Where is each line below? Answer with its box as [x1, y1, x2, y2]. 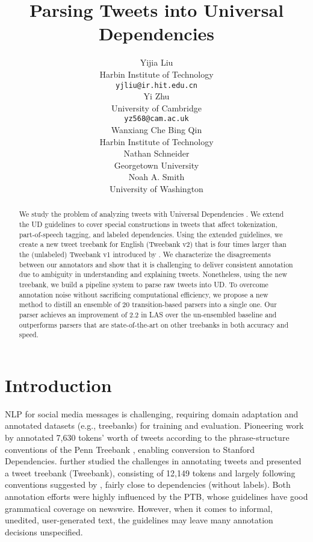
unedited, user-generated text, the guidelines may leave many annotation [5, 514, 273, 526]
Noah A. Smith [128, 170, 185, 183]
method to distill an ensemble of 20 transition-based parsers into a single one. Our [19, 299, 277, 310]
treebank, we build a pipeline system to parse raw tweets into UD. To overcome [19, 279, 268, 289]
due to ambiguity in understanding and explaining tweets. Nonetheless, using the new [19, 269, 288, 279]
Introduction [5, 372, 112, 397]
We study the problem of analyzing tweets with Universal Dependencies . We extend [19, 209, 284, 219]
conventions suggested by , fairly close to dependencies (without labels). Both [5, 478, 291, 491]
